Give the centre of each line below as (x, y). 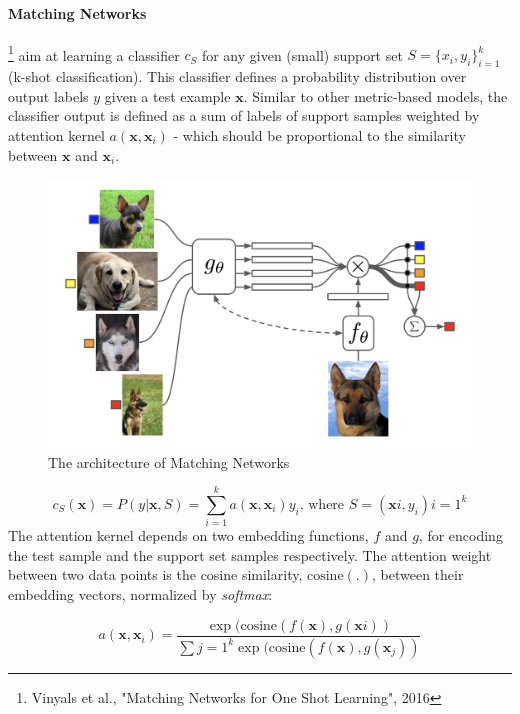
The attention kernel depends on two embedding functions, (188, 535)
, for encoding (460, 535)
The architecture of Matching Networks (169, 461)
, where (322, 504)
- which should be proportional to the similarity (319, 135)
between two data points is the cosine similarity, (155, 574)
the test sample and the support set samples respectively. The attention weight (250, 554)
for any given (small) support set (302, 54)
